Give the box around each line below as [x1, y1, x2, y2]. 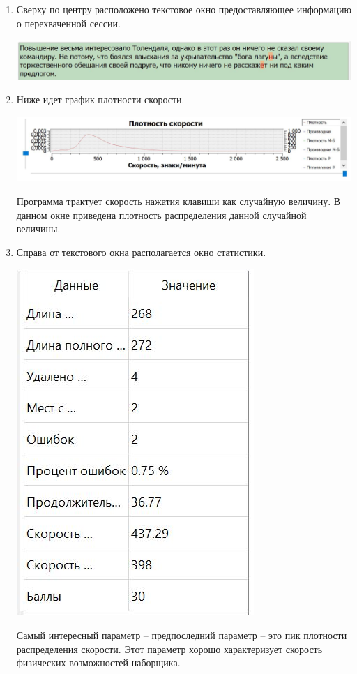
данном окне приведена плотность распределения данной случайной [16, 207, 307, 222]
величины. [16, 221, 61, 236]
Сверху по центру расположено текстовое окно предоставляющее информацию [16, 2, 351, 16]
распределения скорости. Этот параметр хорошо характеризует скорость [16, 641, 323, 656]
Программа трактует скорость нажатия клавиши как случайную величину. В [16, 193, 341, 208]
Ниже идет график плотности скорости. [16, 91, 185, 106]
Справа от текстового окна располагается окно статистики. [16, 244, 266, 259]
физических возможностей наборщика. [16, 655, 181, 670]
